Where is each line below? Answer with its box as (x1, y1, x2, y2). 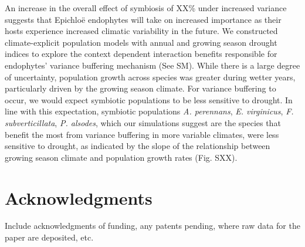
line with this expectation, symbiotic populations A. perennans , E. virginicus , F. (5, 105, 294, 117)
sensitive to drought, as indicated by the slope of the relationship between (5, 140, 270, 152)
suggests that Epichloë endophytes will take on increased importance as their (5, 13, 282, 25)
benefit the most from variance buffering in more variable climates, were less (5, 128, 279, 140)
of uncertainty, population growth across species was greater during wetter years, (5, 70, 296, 83)
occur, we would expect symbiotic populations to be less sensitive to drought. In (5, 93, 293, 106)
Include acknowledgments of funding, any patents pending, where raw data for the (5, 219, 300, 232)
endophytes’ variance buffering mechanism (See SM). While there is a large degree (5, 59, 300, 71)
